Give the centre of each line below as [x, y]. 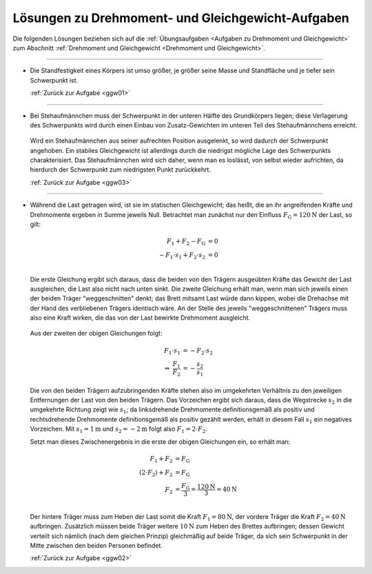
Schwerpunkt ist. [54, 80]
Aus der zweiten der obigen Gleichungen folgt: [96, 334]
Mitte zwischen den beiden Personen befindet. [96, 546]
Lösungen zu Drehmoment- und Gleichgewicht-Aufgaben [181, 18]
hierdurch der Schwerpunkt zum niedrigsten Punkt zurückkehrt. [121, 170]
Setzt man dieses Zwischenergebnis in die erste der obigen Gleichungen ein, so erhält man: [160, 442]
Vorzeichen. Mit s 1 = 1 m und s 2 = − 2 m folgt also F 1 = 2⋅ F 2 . [119, 430]
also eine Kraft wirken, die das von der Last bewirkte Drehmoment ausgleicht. [140, 318]
